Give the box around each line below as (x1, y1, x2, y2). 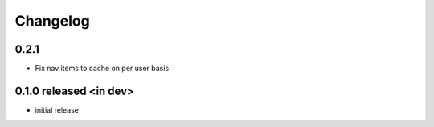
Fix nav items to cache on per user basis (35, 64, 170, 73)
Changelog (14, 12, 90, 30)
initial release (35, 105, 80, 115)
